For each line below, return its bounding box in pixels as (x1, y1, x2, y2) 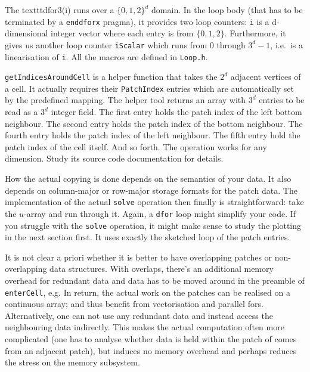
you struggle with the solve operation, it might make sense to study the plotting (5, 219, 302, 231)
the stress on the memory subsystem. (5, 356, 140, 368)
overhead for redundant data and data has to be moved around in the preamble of (5, 274, 305, 286)
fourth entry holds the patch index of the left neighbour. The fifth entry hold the (5, 129, 300, 141)
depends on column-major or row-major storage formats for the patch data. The (5, 184, 297, 196)
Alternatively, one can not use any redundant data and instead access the (5, 309, 273, 321)
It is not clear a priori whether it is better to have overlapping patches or (5, 250, 272, 263)
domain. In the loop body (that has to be (151, 4, 303, 15)
